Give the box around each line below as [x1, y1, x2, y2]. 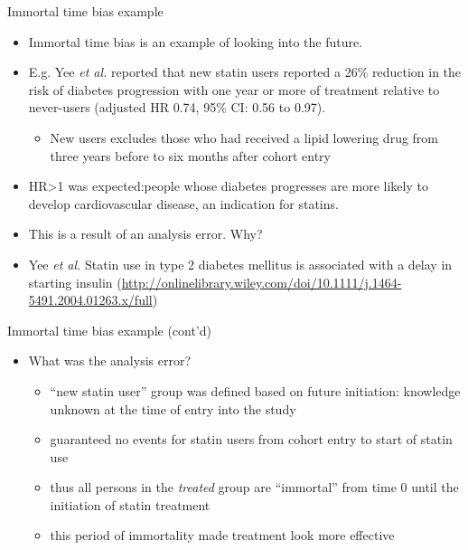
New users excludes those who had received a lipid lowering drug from [50, 128, 439, 147]
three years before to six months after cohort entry [50, 146, 331, 165]
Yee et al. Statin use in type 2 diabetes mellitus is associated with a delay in [28, 254, 453, 273]
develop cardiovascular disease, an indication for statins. [28, 194, 339, 213]
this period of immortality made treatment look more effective [50, 526, 395, 545]
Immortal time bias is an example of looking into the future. [28, 32, 363, 51]
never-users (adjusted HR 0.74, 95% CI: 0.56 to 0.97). [28, 98, 326, 117]
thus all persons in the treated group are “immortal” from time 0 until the [50, 478, 459, 497]
